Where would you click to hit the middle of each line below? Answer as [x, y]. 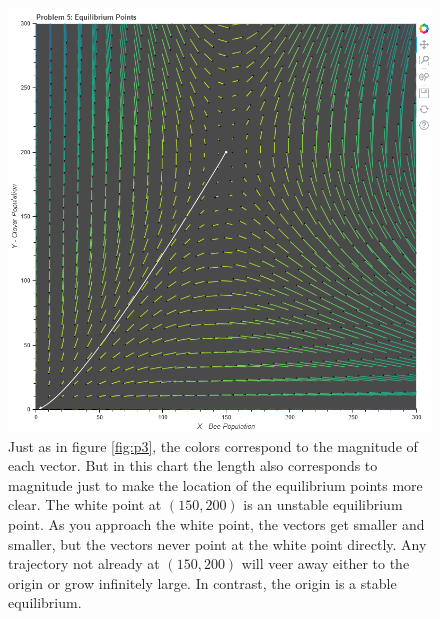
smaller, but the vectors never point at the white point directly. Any [217, 543]
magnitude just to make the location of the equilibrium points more [215, 484]
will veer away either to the [325, 563]
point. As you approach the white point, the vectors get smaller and [216, 523]
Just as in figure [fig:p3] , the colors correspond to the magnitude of [213, 445]
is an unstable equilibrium [323, 504]
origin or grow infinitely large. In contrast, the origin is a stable [202, 582]
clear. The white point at [85, 504]
